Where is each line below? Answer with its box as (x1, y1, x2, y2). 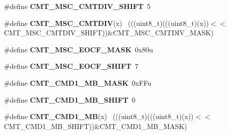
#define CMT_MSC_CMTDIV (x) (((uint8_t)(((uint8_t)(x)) (4, 17, 209, 28)
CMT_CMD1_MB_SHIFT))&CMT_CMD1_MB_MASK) (4, 121, 187, 131)
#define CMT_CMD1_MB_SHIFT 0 (4, 94, 135, 105)
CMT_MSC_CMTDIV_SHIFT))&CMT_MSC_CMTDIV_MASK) (4, 27, 214, 38)
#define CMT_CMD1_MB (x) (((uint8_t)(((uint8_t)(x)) (4, 111, 194, 122)
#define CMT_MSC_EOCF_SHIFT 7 (4, 61, 139, 71)
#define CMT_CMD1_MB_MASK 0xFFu (4, 77, 152, 88)
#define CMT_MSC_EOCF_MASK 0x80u (4, 44, 153, 54)
